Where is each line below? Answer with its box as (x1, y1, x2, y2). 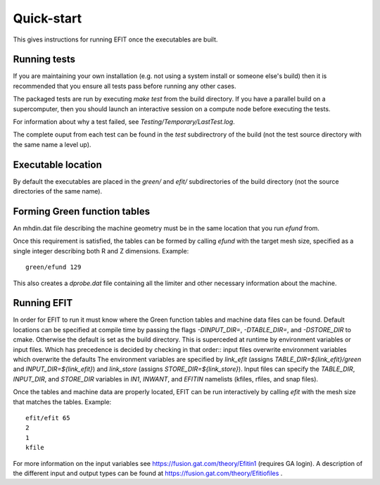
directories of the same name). (13, 187, 102, 196)
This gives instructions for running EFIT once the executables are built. (13, 35, 218, 44)
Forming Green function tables (13, 205, 151, 218)
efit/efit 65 (25, 414, 70, 422)
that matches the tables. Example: (13, 398, 112, 406)
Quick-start (13, 11, 82, 26)
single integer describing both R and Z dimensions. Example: (13, 246, 189, 255)
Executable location (13, 158, 102, 170)
